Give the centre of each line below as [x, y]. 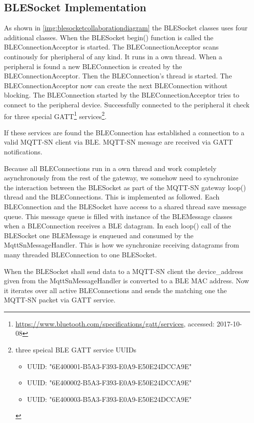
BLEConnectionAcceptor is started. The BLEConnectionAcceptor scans [111, 47]
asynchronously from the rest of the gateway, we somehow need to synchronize [121, 178]
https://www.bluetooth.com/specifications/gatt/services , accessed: [115, 323]
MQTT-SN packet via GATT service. [60, 300]
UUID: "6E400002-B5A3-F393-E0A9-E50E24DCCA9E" [109, 383]
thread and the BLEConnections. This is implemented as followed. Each [112, 197]
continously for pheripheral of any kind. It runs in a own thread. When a [113, 56]
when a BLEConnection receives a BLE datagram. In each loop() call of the [117, 226]
